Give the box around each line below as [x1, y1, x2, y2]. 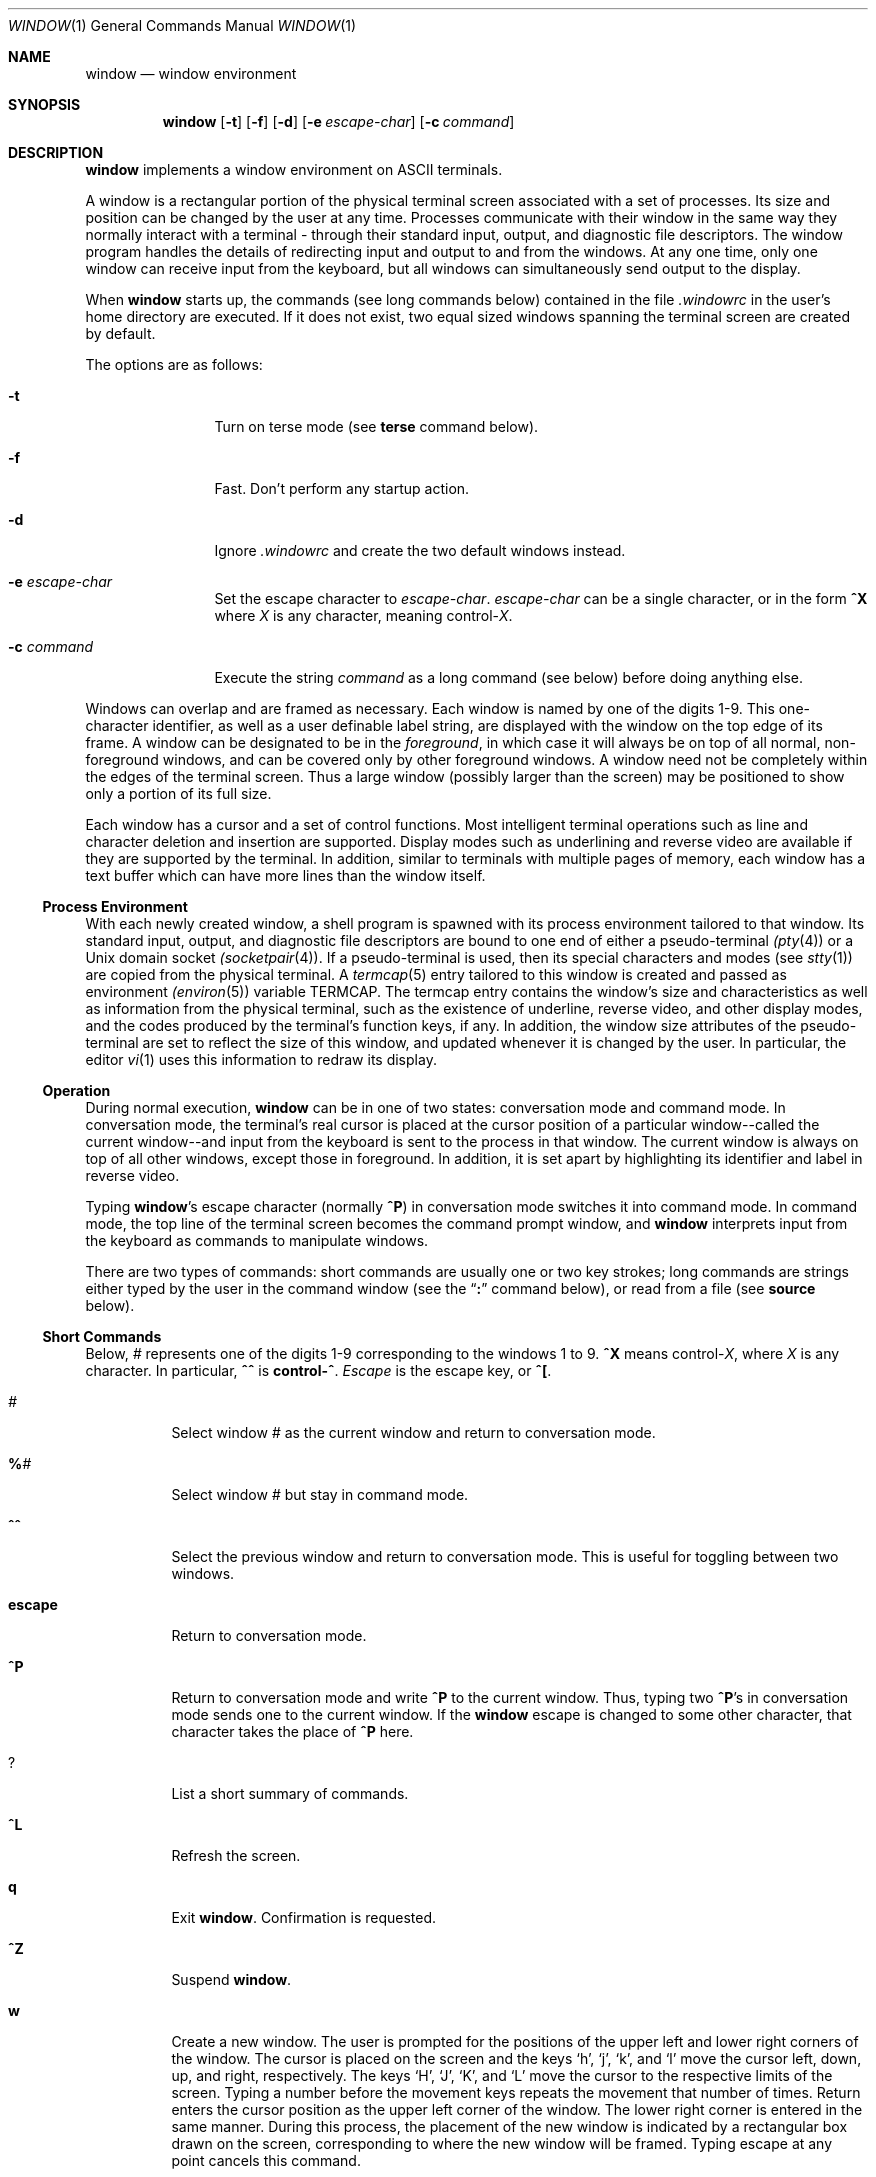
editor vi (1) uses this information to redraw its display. [85, 1051, 437, 1068]
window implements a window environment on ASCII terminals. [85, 161, 503, 178]
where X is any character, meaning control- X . [214, 607, 513, 624]
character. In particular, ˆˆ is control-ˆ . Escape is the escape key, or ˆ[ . [85, 1362, 552, 1379]
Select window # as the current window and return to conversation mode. [171, 1424, 656, 1441]
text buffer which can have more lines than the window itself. [85, 867, 486, 884]
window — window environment [85, 65, 297, 82]
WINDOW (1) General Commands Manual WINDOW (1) [8, 17, 357, 34]
